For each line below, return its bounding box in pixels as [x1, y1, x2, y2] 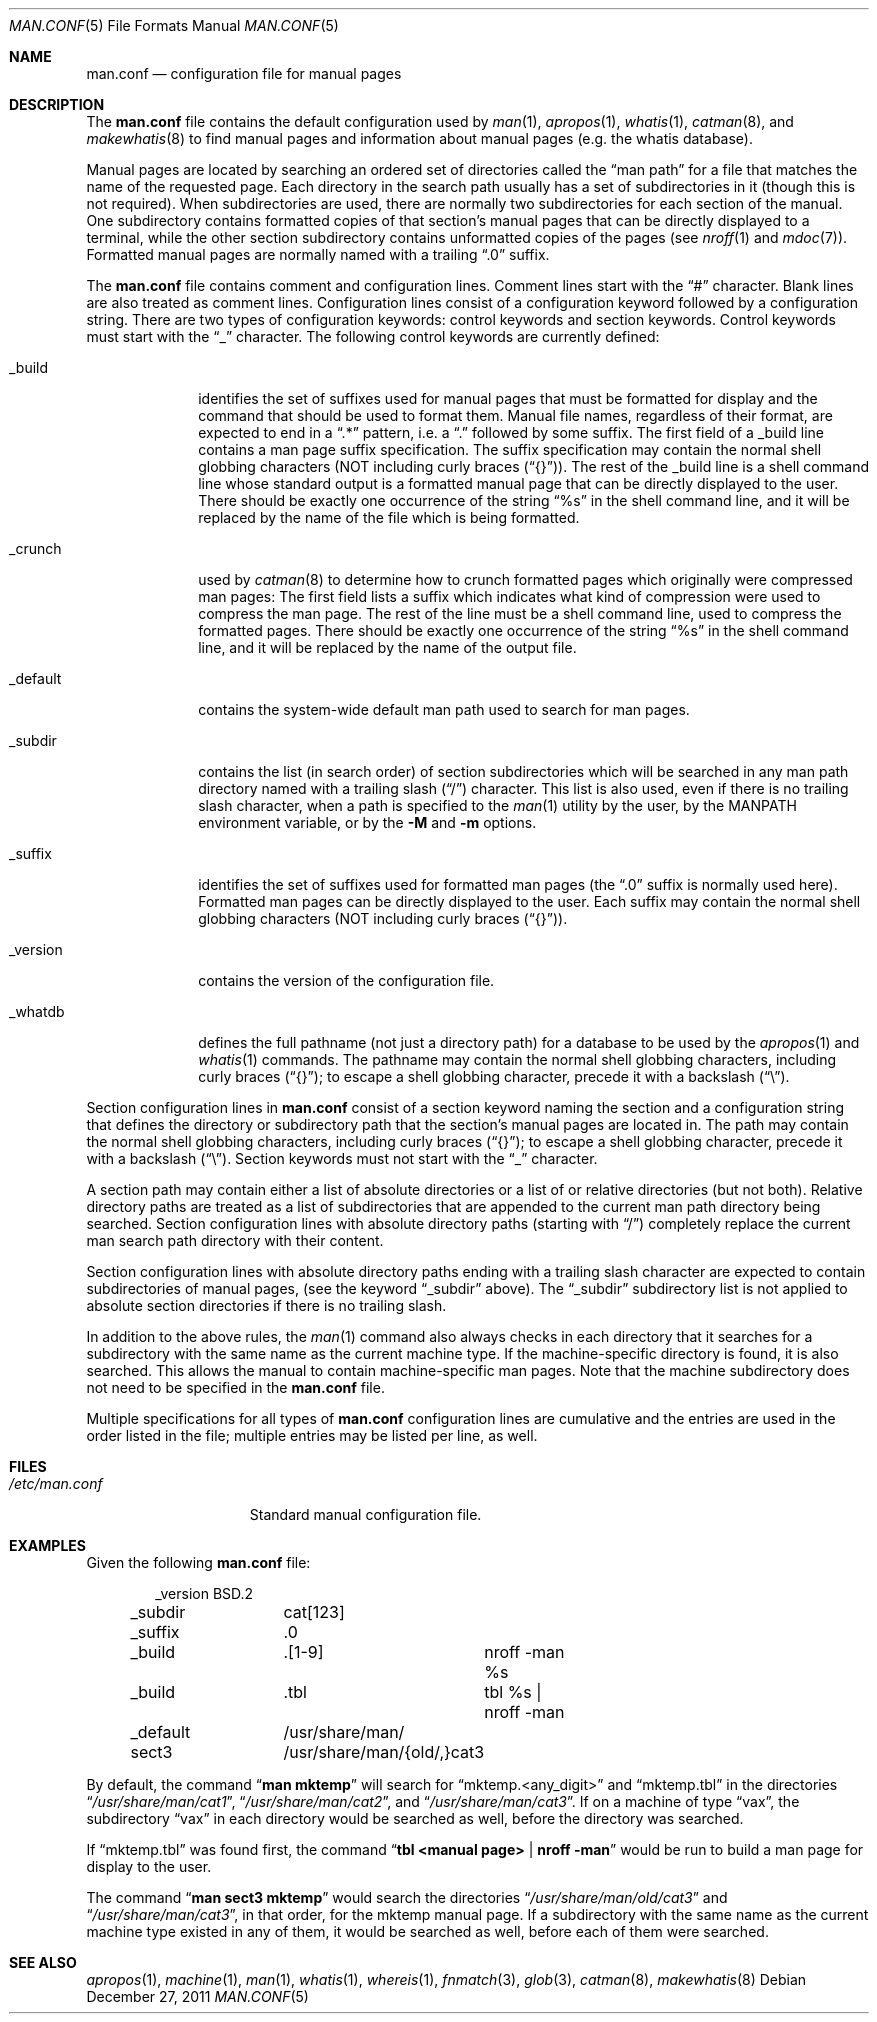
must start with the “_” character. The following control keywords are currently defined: [86, 328, 660, 345]
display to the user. [86, 1858, 212, 1875]
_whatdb [9, 1003, 65, 1020]
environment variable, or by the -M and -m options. [198, 814, 537, 831]
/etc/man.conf [9, 1475, 103, 1492]
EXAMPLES [9, 1537, 86, 1554]
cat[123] [283, 1602, 345, 1622]
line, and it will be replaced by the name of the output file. [198, 639, 577, 656]
